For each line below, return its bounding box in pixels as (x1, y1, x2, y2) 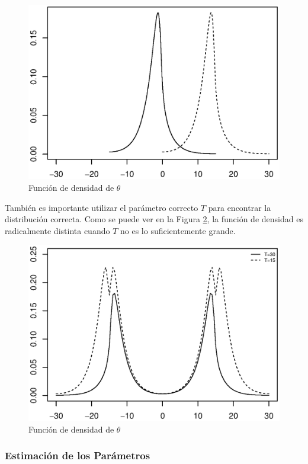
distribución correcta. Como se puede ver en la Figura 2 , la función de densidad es (5, 213, 303, 225)
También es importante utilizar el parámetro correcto (5, 201, 198, 213)
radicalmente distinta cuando (5, 224, 110, 236)
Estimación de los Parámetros (5, 448, 150, 463)
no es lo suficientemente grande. (120, 224, 236, 236)
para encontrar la (208, 201, 271, 213)
